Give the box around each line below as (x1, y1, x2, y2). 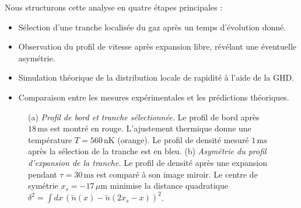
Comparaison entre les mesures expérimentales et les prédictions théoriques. (18, 91, 289, 103)
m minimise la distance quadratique (100, 179, 228, 192)
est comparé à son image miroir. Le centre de (96, 168, 258, 180)
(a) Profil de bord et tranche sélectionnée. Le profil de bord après (28, 110, 260, 123)
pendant (28, 168, 57, 180)
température (28, 133, 72, 145)
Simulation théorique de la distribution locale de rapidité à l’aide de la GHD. (18, 71, 295, 84)
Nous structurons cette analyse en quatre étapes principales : (5, 1, 223, 13)
